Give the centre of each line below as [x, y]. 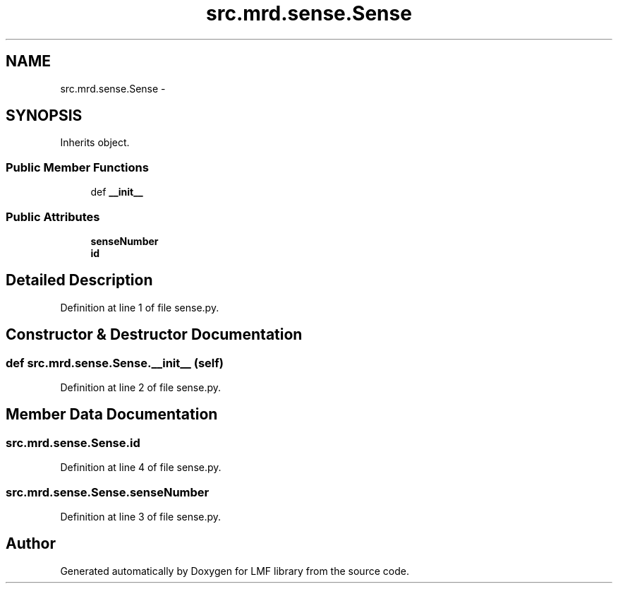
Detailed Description [79, 280]
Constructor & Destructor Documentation [154, 335]
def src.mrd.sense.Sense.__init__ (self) [115, 363]
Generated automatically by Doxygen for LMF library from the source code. [235, 571]
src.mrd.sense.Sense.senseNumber [108, 492]
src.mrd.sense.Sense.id [73, 442]
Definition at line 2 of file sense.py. [141, 387]
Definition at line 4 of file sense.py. [141, 468]
